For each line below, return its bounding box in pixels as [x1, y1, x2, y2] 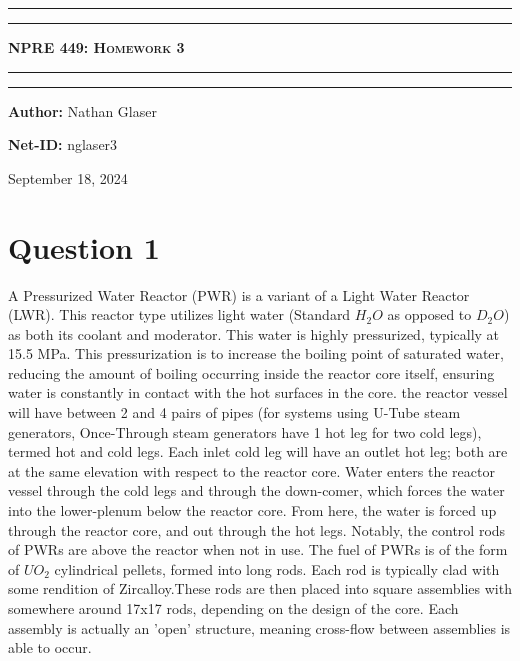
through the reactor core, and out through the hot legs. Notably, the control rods [8, 519, 506, 540]
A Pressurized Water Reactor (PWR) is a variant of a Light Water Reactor [8, 284, 470, 305]
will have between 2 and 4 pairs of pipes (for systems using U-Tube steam [8, 402, 461, 423]
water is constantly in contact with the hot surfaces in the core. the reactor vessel [8, 382, 508, 403]
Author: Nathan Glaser [8, 100, 157, 121]
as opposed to [387, 304, 472, 325]
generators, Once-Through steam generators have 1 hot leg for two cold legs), [8, 421, 482, 442]
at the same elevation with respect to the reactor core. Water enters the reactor [8, 460, 495, 481]
